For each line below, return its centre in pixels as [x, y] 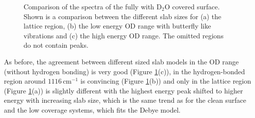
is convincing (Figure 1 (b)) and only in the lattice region [166, 81]
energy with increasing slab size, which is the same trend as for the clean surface [125, 100]
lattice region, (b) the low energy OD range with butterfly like [117, 26]
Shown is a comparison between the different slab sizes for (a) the [123, 16]
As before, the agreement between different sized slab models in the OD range [121, 61]
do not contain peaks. [56, 45]
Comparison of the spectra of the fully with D [93, 6]
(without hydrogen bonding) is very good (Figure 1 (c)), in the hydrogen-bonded [125, 71]
